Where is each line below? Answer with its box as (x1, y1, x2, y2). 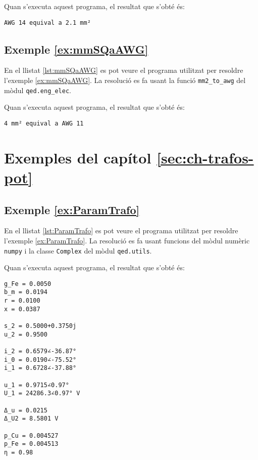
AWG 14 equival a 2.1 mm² (4, 19, 91, 26)
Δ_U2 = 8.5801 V (4, 415, 59, 423)
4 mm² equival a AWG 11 (4, 119, 84, 127)
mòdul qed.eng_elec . (4, 85, 71, 95)
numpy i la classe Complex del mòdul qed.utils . (4, 245, 152, 256)
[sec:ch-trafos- (157, 147, 254, 168)
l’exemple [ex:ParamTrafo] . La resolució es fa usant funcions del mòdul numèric (4, 235, 250, 245)
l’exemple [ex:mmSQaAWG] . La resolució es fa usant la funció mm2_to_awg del (4, 75, 246, 86)
